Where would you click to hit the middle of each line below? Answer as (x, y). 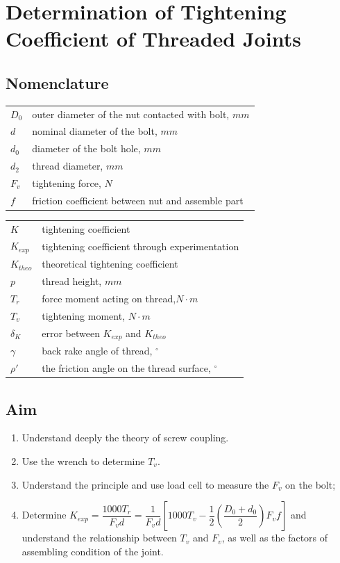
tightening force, (67, 182)
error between (71, 333)
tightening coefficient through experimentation (141, 246)
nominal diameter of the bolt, (95, 131)
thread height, (72, 280)
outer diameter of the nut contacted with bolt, (131, 114)
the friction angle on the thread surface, (126, 368)
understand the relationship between (99, 538)
